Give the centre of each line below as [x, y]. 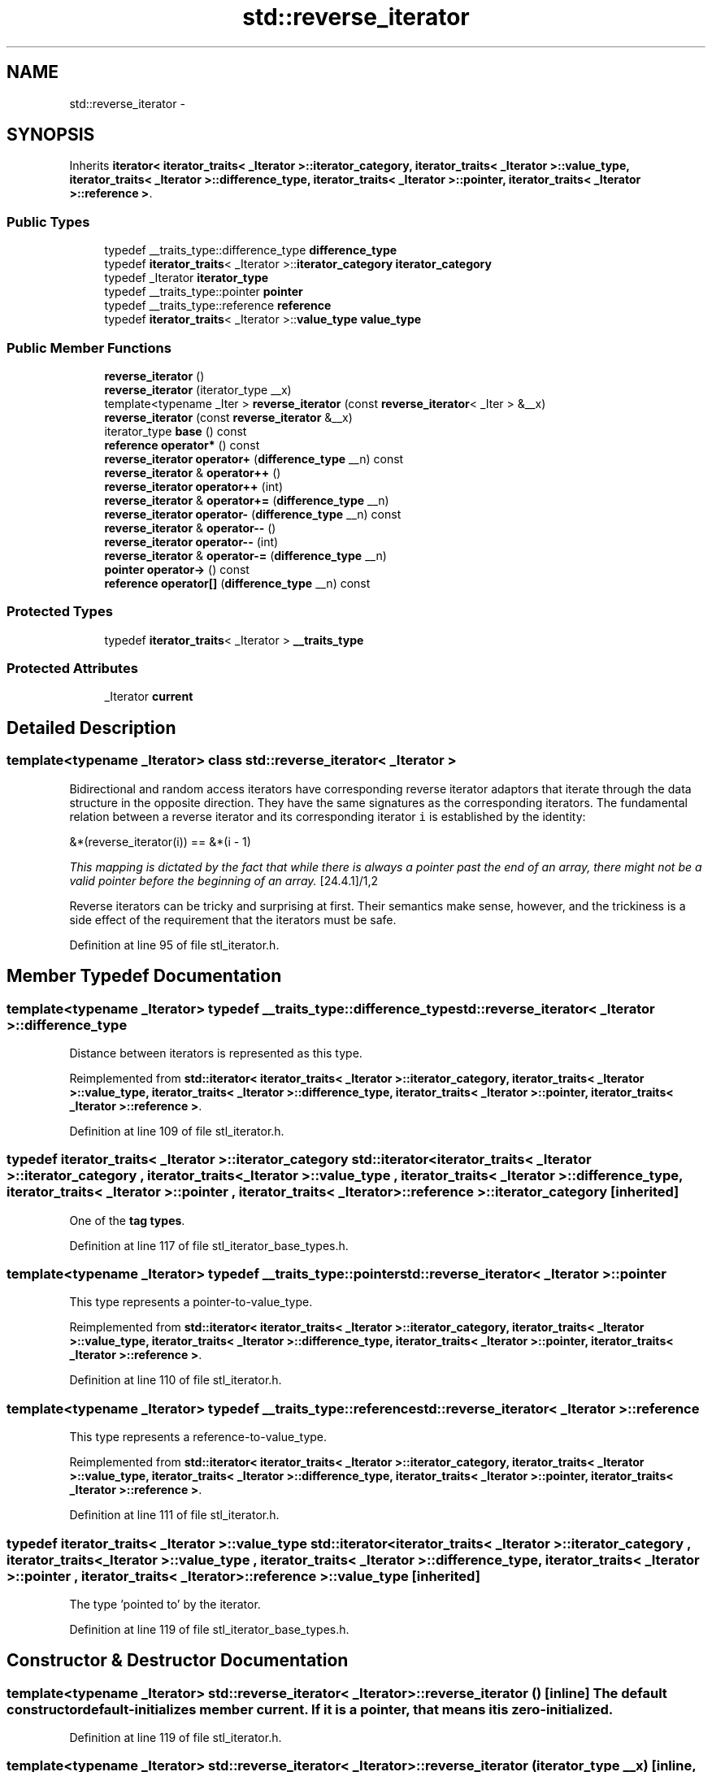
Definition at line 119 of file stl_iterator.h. [176, 1738]
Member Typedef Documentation [144, 976]
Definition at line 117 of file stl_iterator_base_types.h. [209, 1245]
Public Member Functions [89, 347]
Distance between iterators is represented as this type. [216, 1053]
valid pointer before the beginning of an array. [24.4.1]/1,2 [224, 880]
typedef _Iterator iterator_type [187, 278]
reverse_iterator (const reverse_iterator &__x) [228, 417]
